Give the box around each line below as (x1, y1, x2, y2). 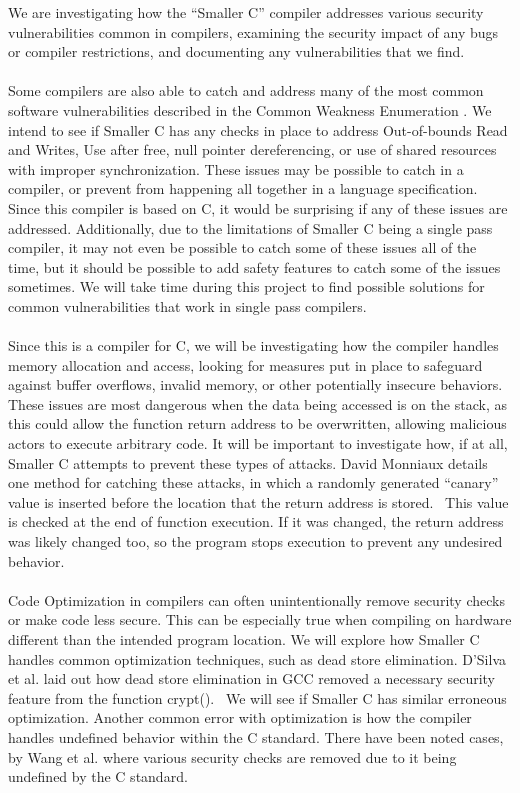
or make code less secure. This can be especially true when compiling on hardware (8, 609, 512, 630)
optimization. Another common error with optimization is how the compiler (8, 707, 472, 728)
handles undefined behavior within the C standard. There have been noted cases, (8, 726, 504, 747)
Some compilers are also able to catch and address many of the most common (8, 80, 484, 101)
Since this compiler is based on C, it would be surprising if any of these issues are (8, 197, 508, 218)
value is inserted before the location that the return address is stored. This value (8, 491, 509, 512)
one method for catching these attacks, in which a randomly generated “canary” (8, 472, 499, 493)
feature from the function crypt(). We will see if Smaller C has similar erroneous (8, 687, 507, 708)
